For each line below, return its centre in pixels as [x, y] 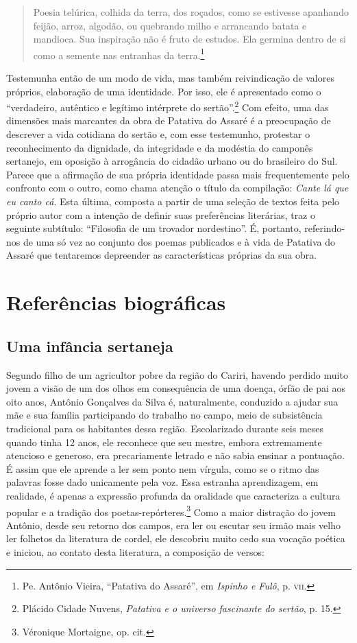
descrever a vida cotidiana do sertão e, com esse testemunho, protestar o [158, 134]
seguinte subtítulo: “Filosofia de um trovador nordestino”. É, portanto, [154, 228]
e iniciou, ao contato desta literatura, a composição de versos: [135, 551]
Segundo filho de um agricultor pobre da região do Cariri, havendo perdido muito [177, 374]
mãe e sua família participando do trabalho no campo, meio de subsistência [164, 415]
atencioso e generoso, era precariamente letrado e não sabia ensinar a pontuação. [176, 455]
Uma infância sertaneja [90, 346]
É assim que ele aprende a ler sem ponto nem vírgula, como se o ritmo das [163, 468]
